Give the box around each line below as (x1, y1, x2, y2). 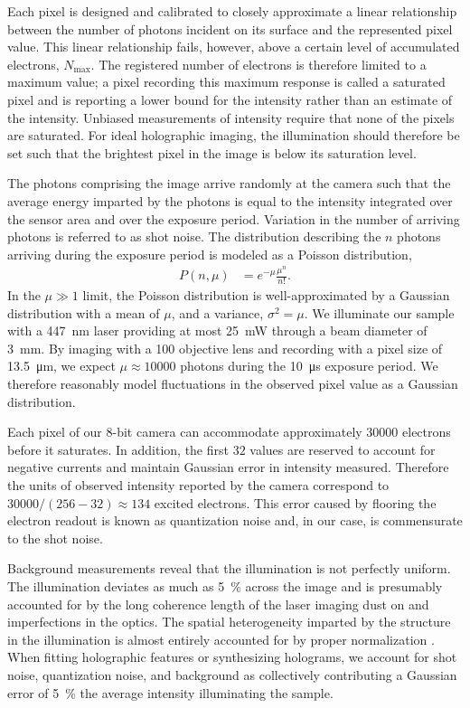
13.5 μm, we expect (7, 356, 116, 375)
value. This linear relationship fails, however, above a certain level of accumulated (7, 37, 460, 56)
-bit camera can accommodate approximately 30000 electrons (112, 422, 451, 441)
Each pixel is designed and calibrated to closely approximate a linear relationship (7, 2, 457, 20)
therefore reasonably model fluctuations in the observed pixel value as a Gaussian (7, 374, 458, 392)
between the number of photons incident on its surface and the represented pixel (7, 19, 453, 38)
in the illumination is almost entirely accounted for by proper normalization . (7, 629, 435, 648)
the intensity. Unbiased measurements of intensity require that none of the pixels (7, 108, 455, 127)
